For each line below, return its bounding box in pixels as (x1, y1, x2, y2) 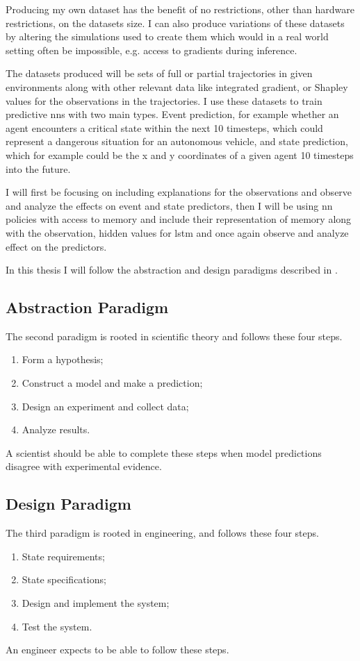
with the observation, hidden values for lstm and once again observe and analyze (6, 225, 349, 240)
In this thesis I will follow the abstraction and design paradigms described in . (6, 262, 338, 277)
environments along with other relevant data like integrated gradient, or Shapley (6, 79, 348, 94)
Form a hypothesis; (22, 352, 104, 367)
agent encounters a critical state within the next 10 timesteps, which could (6, 120, 323, 135)
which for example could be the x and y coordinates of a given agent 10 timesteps (6, 147, 354, 162)
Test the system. (22, 619, 92, 633)
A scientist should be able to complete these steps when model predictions (6, 445, 322, 460)
